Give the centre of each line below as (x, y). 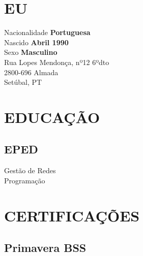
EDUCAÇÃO (52, 117)
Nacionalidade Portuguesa (47, 32)
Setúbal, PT (23, 82)
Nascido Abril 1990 (36, 42)
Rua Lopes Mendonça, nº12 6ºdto (57, 62)
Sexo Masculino (31, 52)
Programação (25, 180)
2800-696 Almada (31, 72)
